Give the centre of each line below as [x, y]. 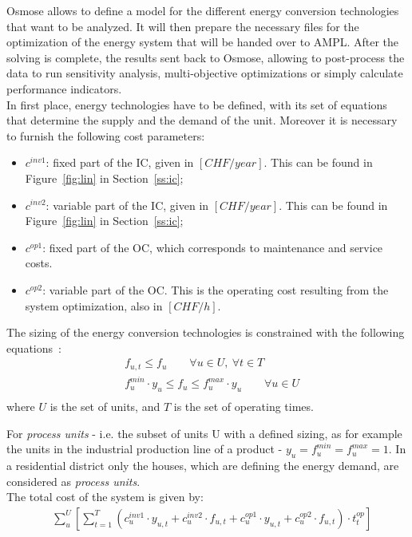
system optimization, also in [94, 305]
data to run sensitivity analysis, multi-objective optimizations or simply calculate [205, 73]
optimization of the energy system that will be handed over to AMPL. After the [203, 42]
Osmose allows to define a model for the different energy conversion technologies [203, 10]
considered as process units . [73, 481]
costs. [39, 263]
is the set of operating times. [244, 407]
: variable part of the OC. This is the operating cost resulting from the [216, 289]
